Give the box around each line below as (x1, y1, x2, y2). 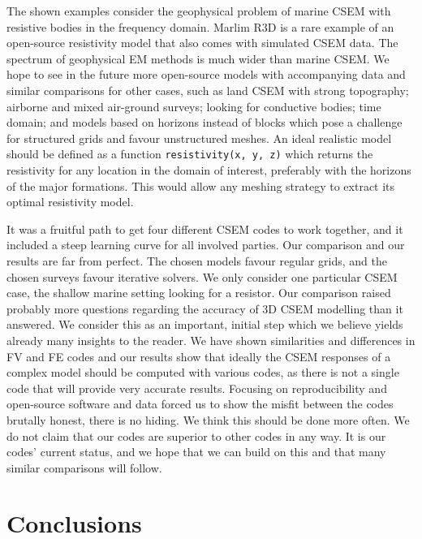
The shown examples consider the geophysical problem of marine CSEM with (6, 2, 391, 19)
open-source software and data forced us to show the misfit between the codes (6, 395, 394, 412)
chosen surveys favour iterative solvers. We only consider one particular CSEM (6, 268, 398, 285)
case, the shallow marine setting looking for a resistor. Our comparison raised (6, 284, 391, 301)
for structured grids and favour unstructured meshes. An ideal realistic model (6, 129, 392, 146)
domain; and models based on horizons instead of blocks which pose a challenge (6, 114, 403, 131)
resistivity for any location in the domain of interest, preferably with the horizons (6, 162, 411, 178)
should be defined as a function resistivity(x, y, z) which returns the (6, 145, 373, 162)
